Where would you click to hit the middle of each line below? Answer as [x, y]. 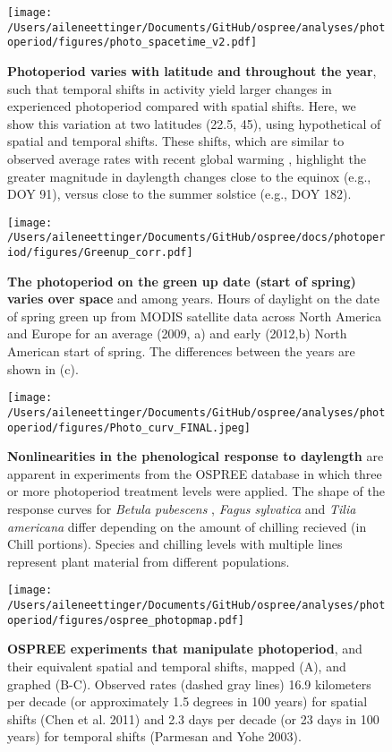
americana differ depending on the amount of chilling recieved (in [187, 526]
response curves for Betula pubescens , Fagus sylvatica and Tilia [182, 508]
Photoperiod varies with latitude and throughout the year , [192, 70]
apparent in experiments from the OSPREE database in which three [195, 473]
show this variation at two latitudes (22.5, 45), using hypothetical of [194, 123]
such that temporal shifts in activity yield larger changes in [170, 88]
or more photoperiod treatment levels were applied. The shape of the [196, 491]
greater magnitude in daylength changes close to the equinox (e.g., [189, 176]
